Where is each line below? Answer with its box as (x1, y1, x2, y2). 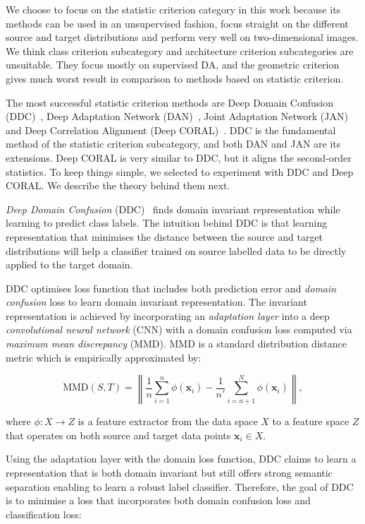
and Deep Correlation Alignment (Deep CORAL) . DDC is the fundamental (6, 122, 336, 137)
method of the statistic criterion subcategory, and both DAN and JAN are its (6, 136, 341, 151)
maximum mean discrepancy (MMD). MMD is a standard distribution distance (6, 336, 347, 351)
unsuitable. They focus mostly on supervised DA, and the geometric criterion (6, 57, 340, 72)
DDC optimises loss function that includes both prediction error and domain (6, 280, 337, 295)
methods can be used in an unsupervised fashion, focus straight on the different (6, 16, 349, 30)
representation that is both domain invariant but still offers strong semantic (6, 465, 333, 480)
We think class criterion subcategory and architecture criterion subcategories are (6, 43, 354, 58)
